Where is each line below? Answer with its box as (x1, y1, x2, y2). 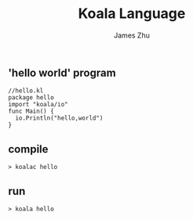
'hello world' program (8, 66, 116, 79)
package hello (8, 94, 55, 102)
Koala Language (78, 5, 186, 23)
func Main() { (8, 107, 55, 116)
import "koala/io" (8, 101, 68, 109)
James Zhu (113, 31, 151, 40)
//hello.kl (8, 87, 44, 95)
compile (8, 142, 49, 156)
